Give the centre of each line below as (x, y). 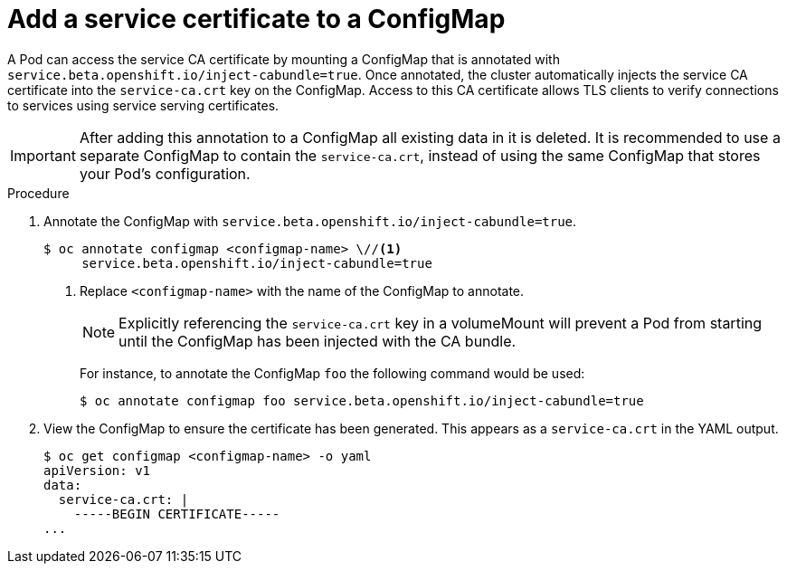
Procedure (38, 193)
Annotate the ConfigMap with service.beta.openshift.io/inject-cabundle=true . (310, 221)
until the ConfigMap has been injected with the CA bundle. (318, 341)
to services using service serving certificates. (143, 105)
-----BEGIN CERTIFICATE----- (177, 514)
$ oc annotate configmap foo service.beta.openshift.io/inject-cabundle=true (362, 400)
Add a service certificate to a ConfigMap (256, 19)
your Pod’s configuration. (165, 173)
